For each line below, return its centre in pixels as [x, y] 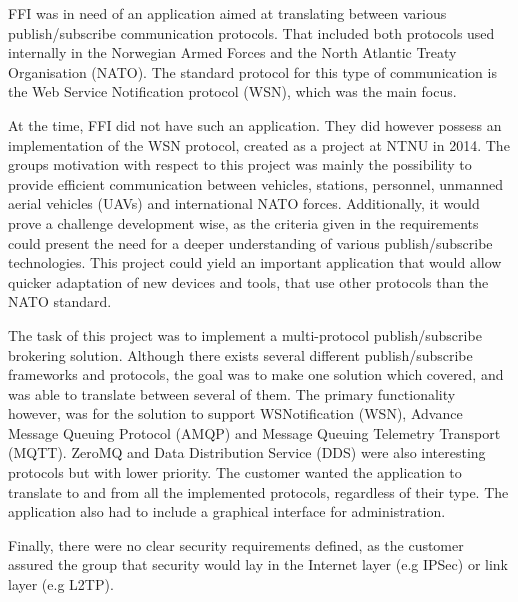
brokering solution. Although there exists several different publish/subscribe [240, 354]
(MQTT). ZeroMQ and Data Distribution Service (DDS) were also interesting [247, 452]
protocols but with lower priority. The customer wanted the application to [235, 472]
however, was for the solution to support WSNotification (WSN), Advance [235, 413]
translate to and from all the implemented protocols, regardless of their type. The [258, 491]
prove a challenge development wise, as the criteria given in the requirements [243, 222]
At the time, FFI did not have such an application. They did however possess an [255, 124]
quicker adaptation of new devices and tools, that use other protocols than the [248, 281]
